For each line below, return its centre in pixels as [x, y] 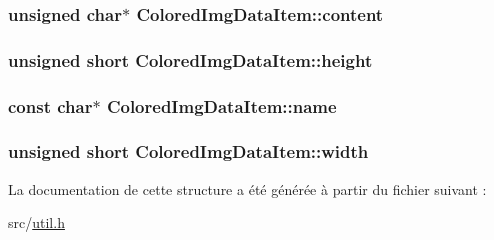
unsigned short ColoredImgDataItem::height [190, 59]
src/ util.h [36, 222]
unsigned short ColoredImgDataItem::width [188, 151]
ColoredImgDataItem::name [221, 105]
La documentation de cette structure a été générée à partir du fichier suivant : [247, 188]
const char [50, 105]
